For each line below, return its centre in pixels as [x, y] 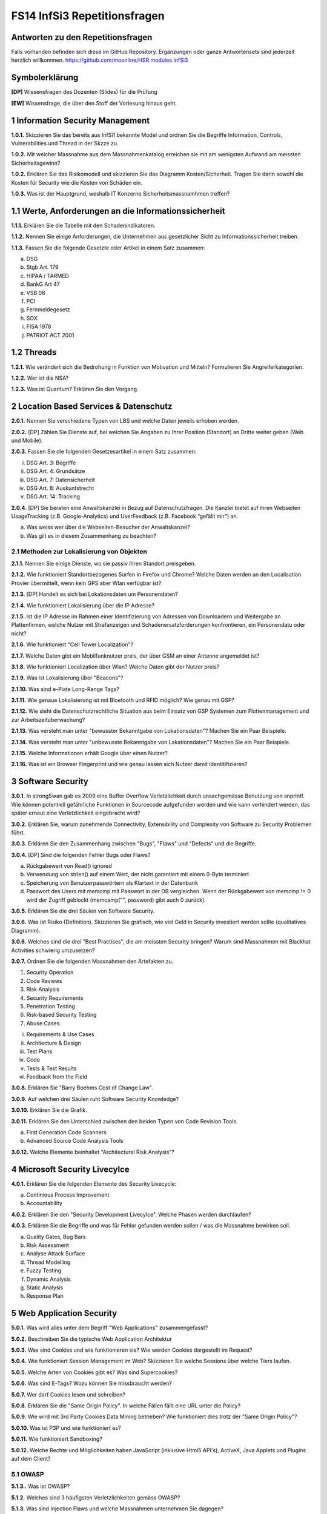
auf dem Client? [31, 1458]
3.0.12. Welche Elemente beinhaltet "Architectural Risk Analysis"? [93, 1152]
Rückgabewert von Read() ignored [69, 866]
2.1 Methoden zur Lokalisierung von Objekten [79, 551]
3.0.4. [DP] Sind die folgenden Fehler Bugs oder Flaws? [81, 855]
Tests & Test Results [51, 1068]
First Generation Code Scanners [67, 1132]
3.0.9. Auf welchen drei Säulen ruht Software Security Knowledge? [95, 1099]
